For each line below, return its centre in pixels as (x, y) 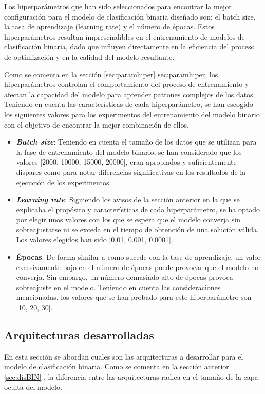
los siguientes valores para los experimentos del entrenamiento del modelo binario (132, 114)
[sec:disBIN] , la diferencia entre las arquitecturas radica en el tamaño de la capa (131, 377)
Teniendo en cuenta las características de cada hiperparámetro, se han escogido (129, 104)
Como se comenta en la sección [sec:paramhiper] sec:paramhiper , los (111, 74)
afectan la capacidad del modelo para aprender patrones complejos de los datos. (130, 94)
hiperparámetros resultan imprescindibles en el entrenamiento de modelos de (125, 36)
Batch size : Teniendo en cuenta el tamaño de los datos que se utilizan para (136, 142)
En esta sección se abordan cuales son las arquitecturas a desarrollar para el (124, 356)
